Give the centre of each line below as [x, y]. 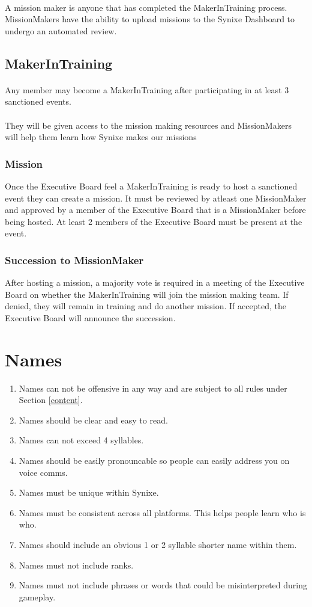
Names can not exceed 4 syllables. [81, 440]
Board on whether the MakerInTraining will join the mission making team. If [147, 294]
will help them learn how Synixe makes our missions [101, 137]
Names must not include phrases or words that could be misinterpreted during [163, 585]
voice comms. [43, 472]
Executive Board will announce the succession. [90, 317]
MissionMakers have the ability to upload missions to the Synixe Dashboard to [150, 19]
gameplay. [37, 596]
